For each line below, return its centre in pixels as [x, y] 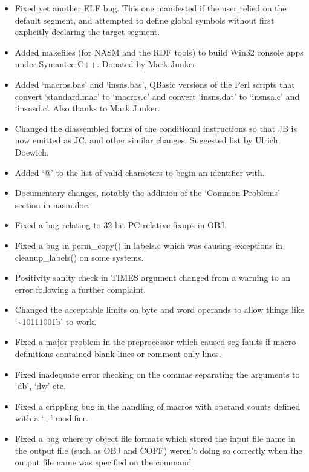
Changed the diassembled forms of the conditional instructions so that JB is [156, 128]
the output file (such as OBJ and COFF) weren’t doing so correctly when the [158, 450]
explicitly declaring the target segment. [87, 32]
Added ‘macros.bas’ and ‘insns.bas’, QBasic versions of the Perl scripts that [155, 84]
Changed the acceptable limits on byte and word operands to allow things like [160, 310]
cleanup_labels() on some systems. [79, 257]
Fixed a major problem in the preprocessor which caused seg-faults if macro [155, 342]
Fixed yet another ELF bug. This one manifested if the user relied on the [151, 8]
